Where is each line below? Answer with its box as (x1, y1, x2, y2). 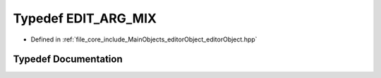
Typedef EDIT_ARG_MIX (13, 11, 157, 26)
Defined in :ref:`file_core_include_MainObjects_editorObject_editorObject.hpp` (30, 35, 258, 44)
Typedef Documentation (13, 53, 123, 65)
